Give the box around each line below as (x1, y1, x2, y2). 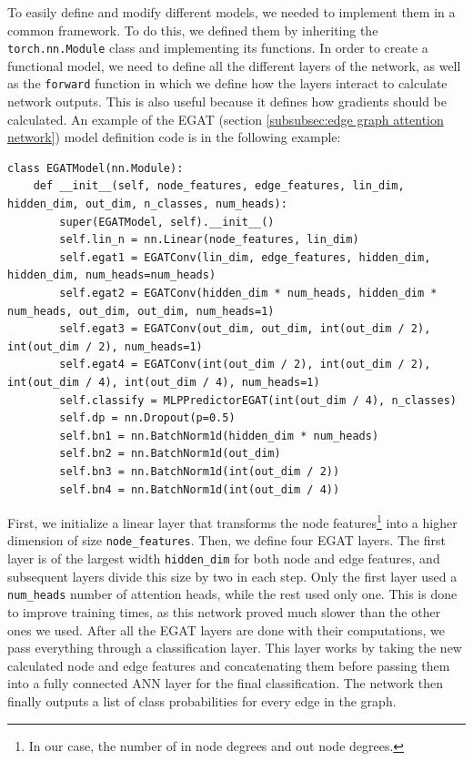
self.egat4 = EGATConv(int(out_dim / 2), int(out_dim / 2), (59, 358, 431, 371)
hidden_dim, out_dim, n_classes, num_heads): (7, 198, 287, 211)
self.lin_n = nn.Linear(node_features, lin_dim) (59, 233, 359, 247)
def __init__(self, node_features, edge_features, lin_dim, (33, 179, 405, 193)
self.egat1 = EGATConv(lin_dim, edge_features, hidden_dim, (59, 250, 431, 264)
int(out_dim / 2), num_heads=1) (7, 340, 203, 353)
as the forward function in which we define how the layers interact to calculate (7, 74, 448, 93)
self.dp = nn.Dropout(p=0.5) (59, 411, 236, 425)
